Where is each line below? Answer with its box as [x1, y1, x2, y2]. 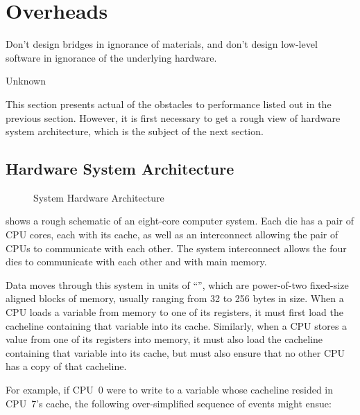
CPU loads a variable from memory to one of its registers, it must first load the [6, 305, 343, 319]
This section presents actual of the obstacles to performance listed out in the [6, 96, 332, 111]
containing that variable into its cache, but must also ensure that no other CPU [6, 345, 345, 360]
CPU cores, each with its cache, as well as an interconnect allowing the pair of [6, 227, 338, 242]
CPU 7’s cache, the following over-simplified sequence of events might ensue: [6, 396, 332, 410]
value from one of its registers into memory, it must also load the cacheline [6, 332, 323, 346]
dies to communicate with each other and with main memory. [6, 254, 267, 269]
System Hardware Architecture [33, 190, 164, 204]
